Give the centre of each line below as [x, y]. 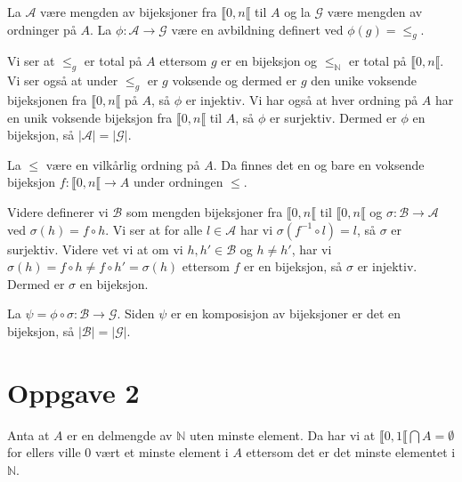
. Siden [136, 313]
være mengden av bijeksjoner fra [129, 12]
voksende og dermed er [235, 80]
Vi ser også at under [63, 80]
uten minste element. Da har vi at [282, 434]
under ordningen [178, 182]
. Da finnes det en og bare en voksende [319, 164]
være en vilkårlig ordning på [123, 164]
